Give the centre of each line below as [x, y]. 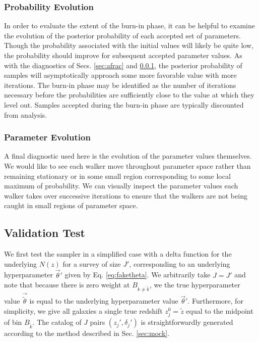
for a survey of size [92, 263]
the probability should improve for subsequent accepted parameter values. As [123, 55]
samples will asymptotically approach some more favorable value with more [120, 75]
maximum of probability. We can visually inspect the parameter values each [121, 186]
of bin [13, 322]
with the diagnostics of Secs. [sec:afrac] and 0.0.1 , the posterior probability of [123, 65]
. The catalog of [57, 322]
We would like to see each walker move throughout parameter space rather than [127, 165]
